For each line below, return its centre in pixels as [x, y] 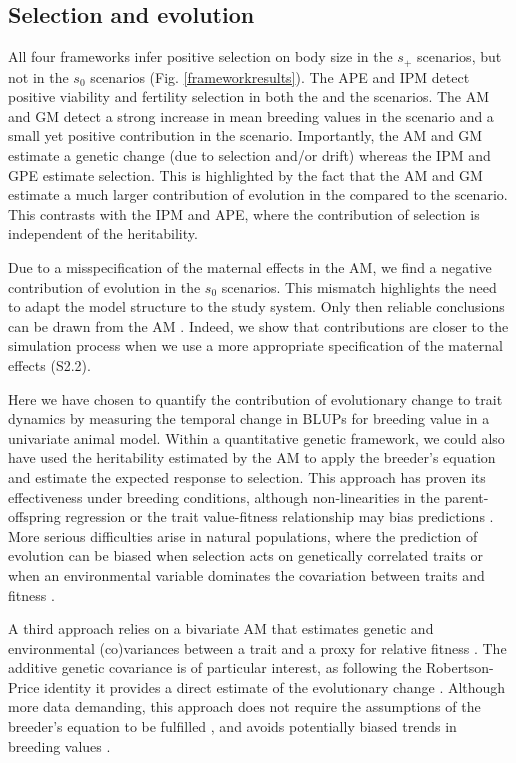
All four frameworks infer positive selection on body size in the [200, 56]
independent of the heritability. [103, 233]
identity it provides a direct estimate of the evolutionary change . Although [275, 686]
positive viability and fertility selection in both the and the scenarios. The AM [249, 96]
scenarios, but [459, 56]
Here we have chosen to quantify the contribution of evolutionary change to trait [255, 398]
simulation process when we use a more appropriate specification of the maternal [255, 345]
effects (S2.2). [49, 364]
